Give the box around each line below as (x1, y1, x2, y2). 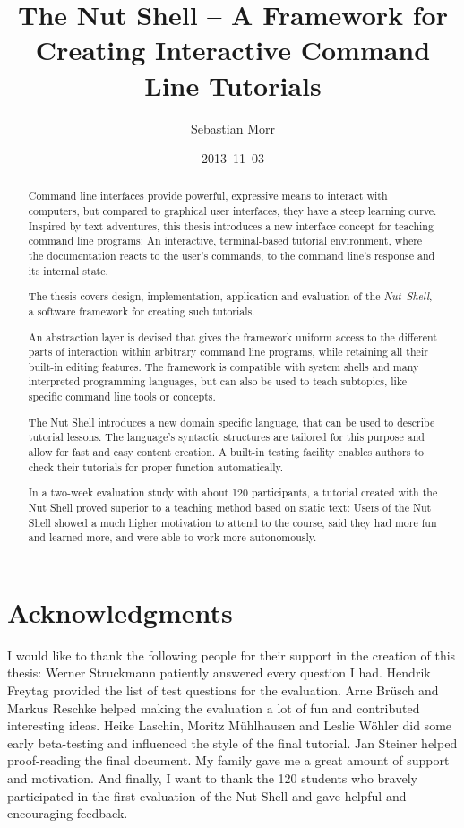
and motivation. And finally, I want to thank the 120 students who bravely (7, 768, 417, 787)
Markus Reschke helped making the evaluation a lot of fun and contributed (7, 698, 420, 717)
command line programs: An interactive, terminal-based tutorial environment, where (28, 233, 423, 248)
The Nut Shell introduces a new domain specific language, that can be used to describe (28, 414, 435, 429)
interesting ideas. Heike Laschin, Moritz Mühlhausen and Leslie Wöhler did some (7, 716, 452, 735)
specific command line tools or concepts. (28, 389, 216, 404)
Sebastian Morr (191, 118, 275, 137)
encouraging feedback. (7, 804, 128, 823)
